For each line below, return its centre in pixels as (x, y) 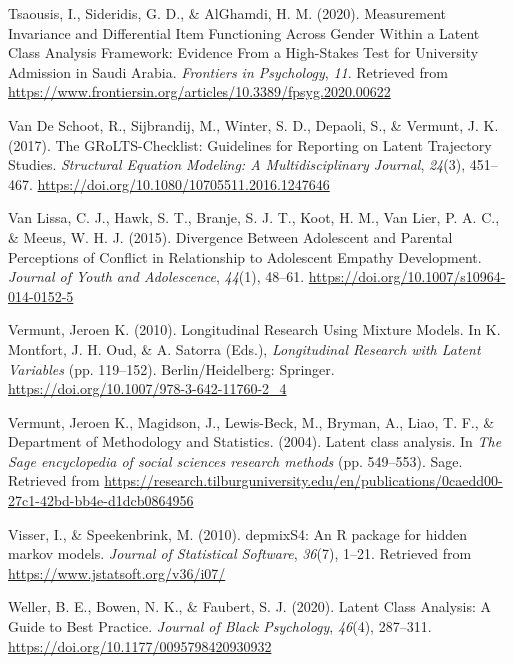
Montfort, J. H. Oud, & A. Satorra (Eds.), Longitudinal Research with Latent (244, 348)
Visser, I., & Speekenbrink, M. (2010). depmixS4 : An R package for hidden (238, 533)
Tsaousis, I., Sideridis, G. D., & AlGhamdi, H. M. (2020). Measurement (227, 13)
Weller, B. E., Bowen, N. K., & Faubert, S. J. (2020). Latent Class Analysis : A (250, 606)
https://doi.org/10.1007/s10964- (407, 276)
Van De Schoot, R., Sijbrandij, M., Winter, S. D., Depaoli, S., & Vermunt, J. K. (253, 124)
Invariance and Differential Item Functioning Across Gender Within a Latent (244, 32)
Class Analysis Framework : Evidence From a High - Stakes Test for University (243, 52)
